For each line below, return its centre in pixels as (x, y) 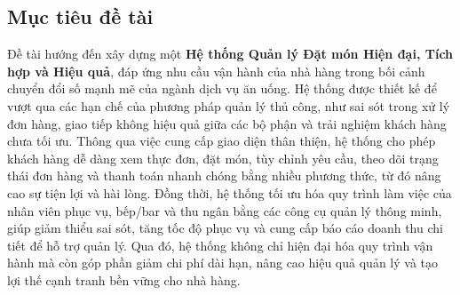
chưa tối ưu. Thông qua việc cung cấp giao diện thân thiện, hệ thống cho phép (222, 141)
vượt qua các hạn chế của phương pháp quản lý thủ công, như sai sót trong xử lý (229, 105)
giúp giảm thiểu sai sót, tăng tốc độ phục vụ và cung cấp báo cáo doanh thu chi (225, 228)
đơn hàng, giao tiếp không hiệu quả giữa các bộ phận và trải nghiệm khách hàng (227, 123)
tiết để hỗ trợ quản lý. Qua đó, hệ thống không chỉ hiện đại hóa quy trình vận (220, 245)
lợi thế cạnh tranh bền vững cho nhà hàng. (124, 279)
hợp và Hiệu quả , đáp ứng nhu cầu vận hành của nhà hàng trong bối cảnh (216, 71)
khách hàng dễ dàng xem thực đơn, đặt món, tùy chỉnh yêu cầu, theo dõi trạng (223, 158)
